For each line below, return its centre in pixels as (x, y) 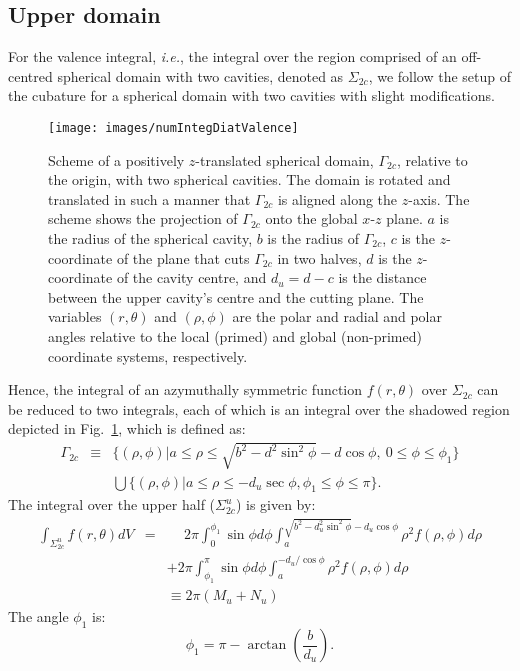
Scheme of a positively (116, 159)
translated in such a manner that (149, 198)
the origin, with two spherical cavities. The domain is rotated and (249, 179)
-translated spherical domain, (284, 159)
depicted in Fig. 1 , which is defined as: (127, 428)
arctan (267, 645)
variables (75, 316)
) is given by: (275, 504)
